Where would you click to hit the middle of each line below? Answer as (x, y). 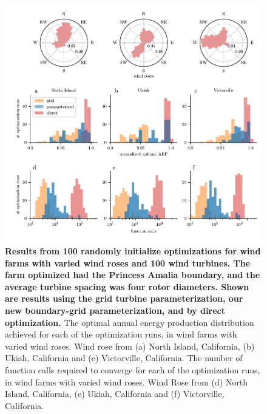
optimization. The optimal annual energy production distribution (130, 322)
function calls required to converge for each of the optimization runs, (133, 369)
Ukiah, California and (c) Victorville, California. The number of (124, 358)
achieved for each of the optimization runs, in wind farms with (121, 334)
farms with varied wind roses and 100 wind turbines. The (128, 263)
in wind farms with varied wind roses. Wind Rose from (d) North (127, 382)
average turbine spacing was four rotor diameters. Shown (127, 286)
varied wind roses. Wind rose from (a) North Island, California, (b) (130, 346)
